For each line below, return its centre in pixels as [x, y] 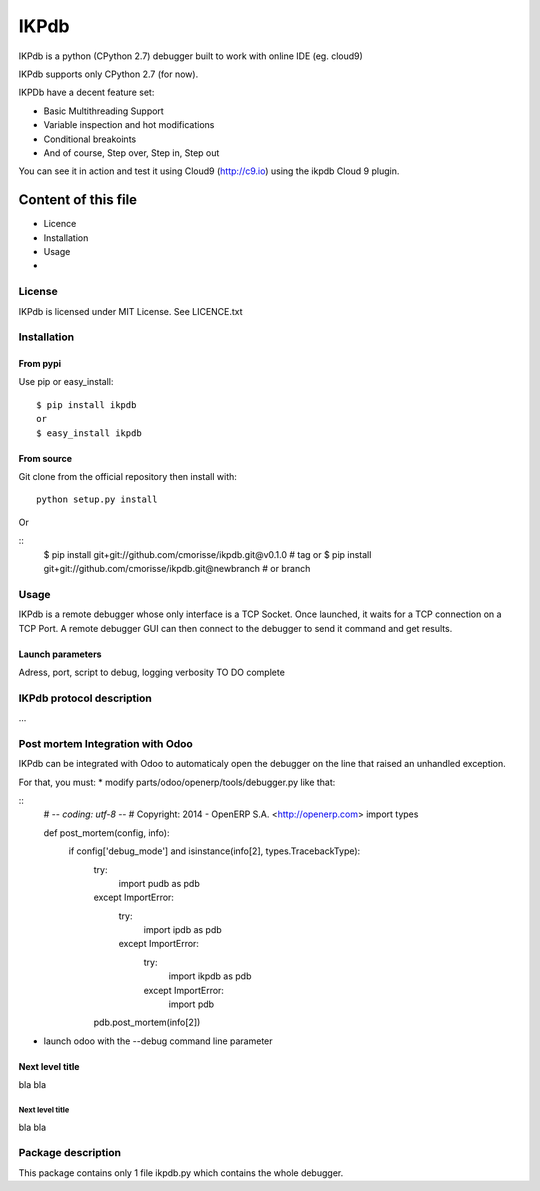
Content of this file [78, 200]
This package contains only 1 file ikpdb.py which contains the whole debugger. [181, 1172]
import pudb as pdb [159, 883]
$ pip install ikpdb [86, 404]
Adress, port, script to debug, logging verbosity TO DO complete [151, 672]
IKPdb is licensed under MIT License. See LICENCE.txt [131, 311]
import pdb [191, 1004]
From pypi [40, 364]
